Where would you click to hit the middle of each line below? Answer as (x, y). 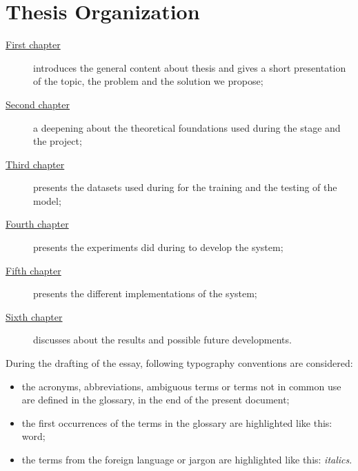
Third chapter (35, 164)
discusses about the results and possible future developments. (162, 340)
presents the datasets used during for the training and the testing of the (185, 187)
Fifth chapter (33, 270)
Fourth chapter (37, 224)
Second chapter (38, 104)
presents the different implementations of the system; (145, 293)
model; (47, 200)
